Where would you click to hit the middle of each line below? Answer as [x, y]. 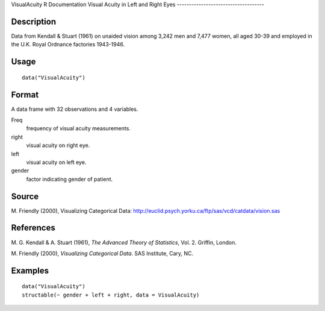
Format [25, 94]
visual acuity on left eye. [56, 162]
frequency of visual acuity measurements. [78, 128]
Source [25, 196]
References [33, 228]
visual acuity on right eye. [58, 145]
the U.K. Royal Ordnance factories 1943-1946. [68, 45]
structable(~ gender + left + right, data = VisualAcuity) [111, 295]
